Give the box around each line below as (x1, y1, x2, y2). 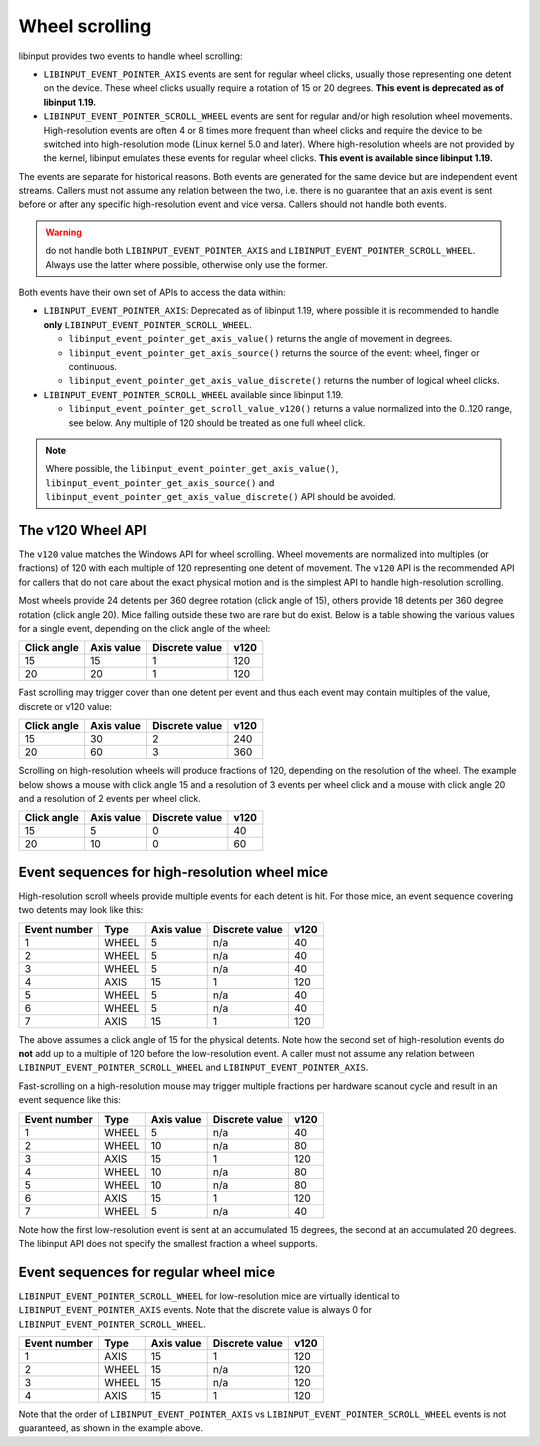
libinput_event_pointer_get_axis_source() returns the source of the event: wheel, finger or (68, 346, 480, 359)
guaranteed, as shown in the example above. (18, 1422, 204, 1434)
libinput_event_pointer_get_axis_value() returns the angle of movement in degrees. (68, 333, 453, 345)
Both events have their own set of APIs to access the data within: (18, 286, 287, 299)
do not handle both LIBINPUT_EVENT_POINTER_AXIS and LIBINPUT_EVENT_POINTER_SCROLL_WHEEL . (45, 245, 476, 257)
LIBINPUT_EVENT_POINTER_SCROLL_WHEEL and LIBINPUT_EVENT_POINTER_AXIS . (18, 1061, 369, 1074)
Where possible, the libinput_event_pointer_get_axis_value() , (45, 463, 339, 475)
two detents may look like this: (18, 904, 144, 916)
